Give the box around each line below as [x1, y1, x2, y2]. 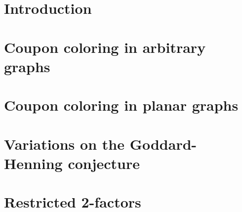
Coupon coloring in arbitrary [4, 37, 206, 57]
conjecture [68, 153, 140, 173]
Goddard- [129, 133, 197, 154]
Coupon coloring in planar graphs [4, 95, 239, 115]
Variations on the [4, 133, 124, 154]
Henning [4, 153, 63, 173]
